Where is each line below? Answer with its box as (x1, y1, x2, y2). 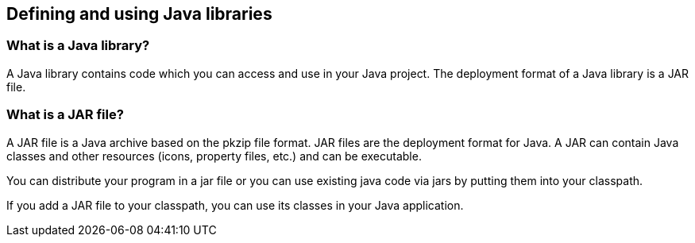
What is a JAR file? (6, 106, 124, 123)
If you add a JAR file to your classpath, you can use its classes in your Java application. (6, 198, 464, 212)
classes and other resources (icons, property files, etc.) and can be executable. (6, 148, 422, 163)
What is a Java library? (6, 37, 150, 54)
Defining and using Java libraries (6, 4, 272, 24)
